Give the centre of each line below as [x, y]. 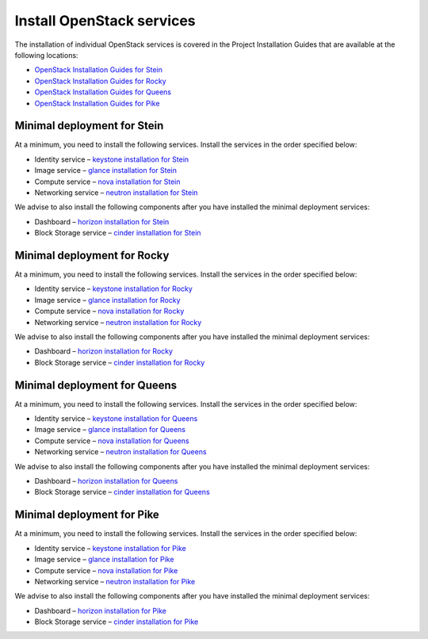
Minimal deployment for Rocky [92, 255]
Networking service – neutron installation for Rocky [118, 322]
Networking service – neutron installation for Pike [115, 581]
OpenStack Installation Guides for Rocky [100, 81]
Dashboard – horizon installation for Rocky [104, 351]
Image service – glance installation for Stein [106, 170]
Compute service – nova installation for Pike [106, 570]
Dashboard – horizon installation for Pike [100, 610]
